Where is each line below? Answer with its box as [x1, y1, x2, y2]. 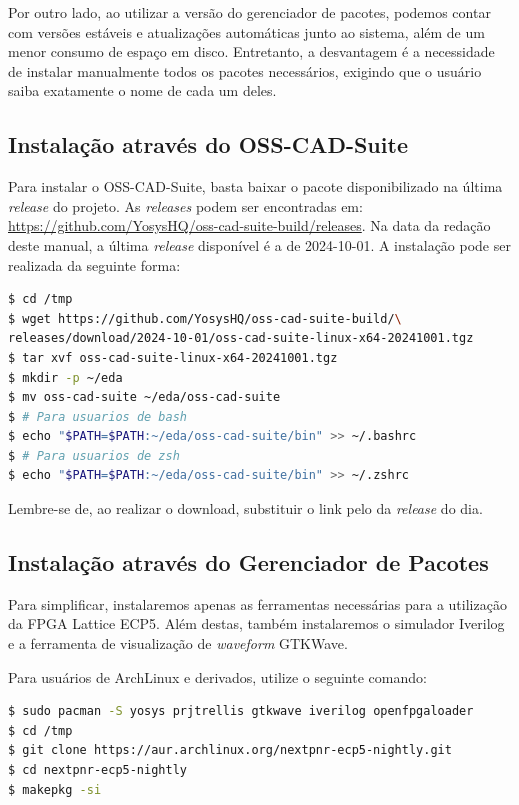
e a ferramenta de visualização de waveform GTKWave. [8, 633, 348, 654]
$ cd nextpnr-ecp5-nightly [8, 763, 187, 778]
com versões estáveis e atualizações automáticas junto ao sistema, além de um [8, 21, 485, 42]
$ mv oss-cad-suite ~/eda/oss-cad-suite [8, 390, 281, 405]
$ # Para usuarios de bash [8, 409, 187, 424]
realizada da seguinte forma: [8, 254, 181, 275]
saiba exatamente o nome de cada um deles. [8, 80, 277, 101]
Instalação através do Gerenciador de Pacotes [8, 547, 489, 578]
